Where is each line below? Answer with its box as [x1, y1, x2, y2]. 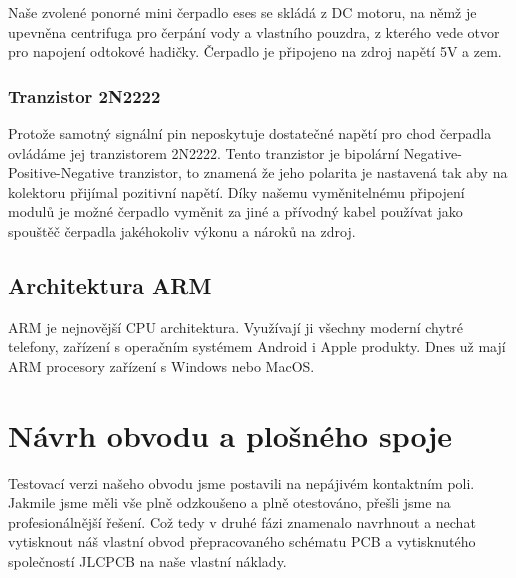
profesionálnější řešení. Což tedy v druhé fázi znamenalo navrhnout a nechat [8, 511, 476, 532]
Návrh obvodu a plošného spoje [8, 414, 452, 455]
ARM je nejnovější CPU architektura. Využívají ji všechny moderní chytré [8, 316, 463, 337]
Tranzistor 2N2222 [8, 83, 161, 108]
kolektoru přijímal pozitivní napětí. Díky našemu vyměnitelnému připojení [8, 181, 465, 202]
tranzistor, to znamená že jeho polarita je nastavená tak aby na [118, 162, 508, 183]
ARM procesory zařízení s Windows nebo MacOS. [8, 355, 315, 376]
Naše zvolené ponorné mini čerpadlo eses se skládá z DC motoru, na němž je [8, 2, 477, 22]
